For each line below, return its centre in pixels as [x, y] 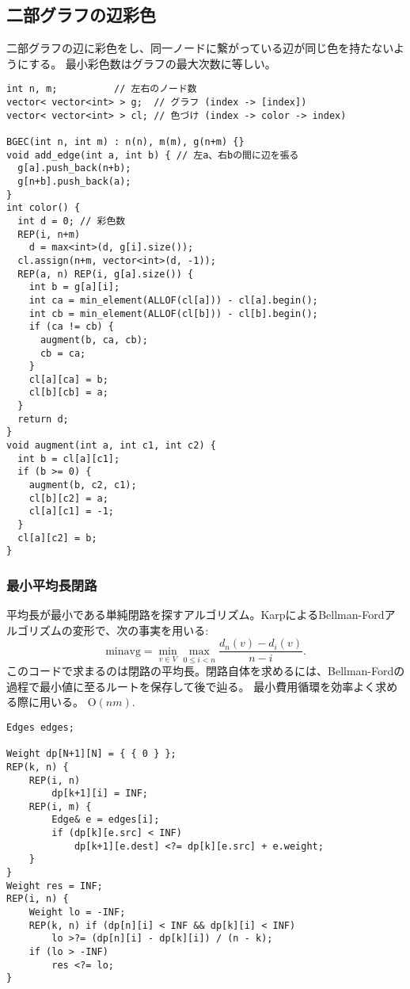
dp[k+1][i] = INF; [100, 794]
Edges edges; [40, 727]
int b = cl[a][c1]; [69, 458]
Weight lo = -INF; [77, 913]
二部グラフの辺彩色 [81, 15]
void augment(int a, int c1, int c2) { [111, 446]
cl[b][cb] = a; [68, 393]
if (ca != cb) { [72, 327]
